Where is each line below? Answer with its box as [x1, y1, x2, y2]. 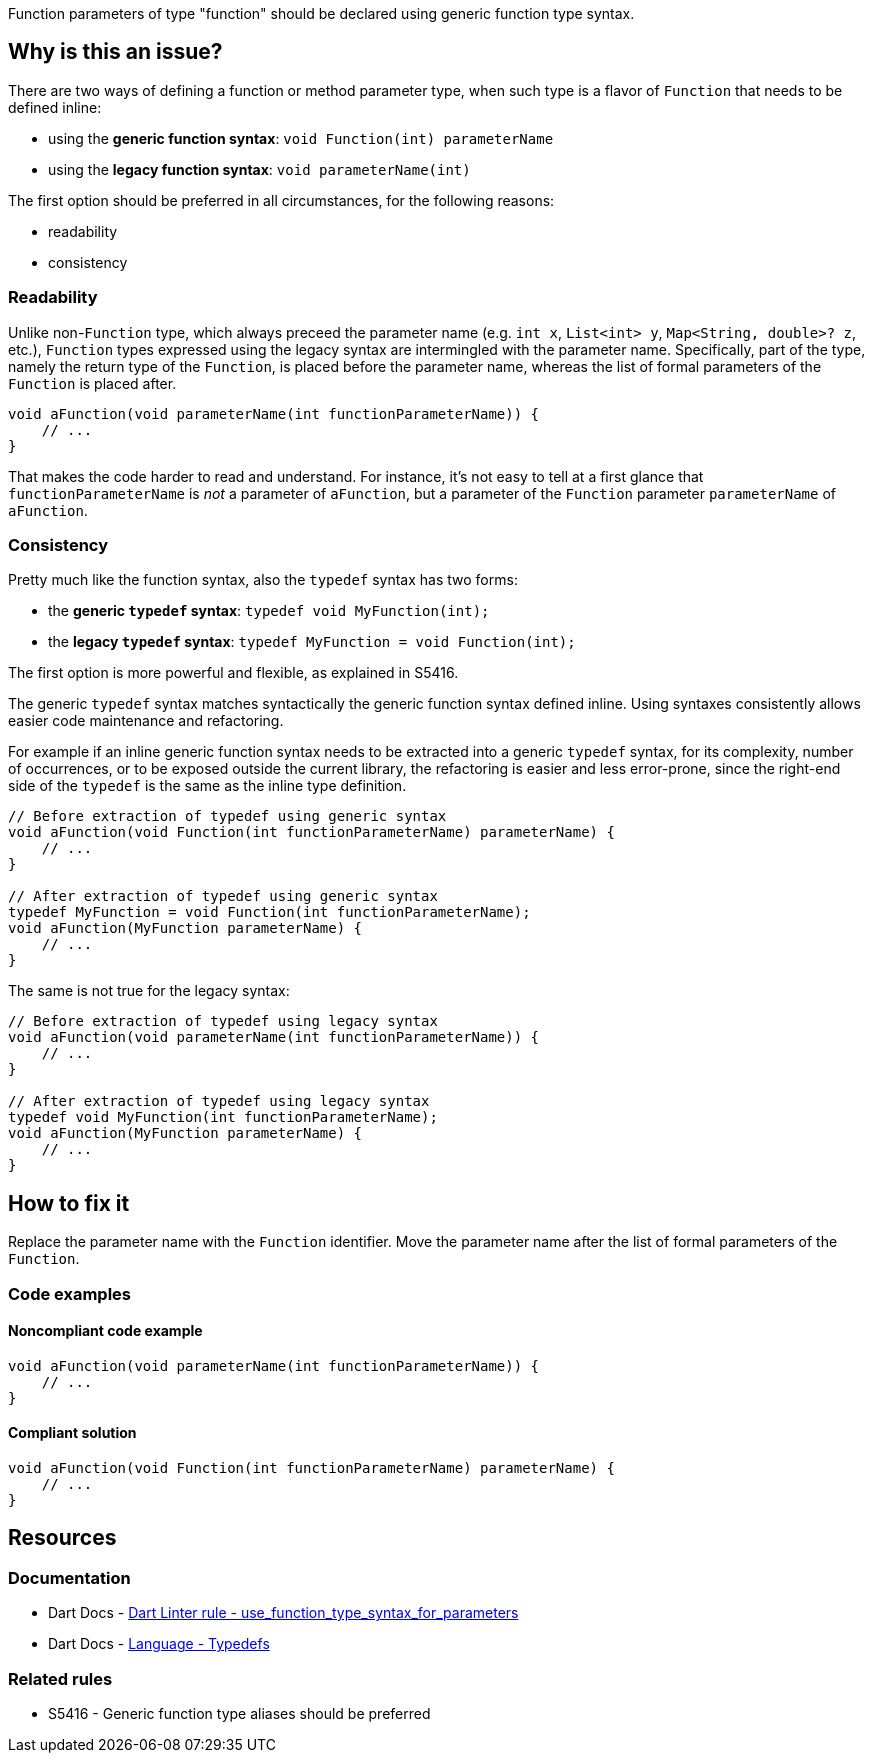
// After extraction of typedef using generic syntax [8, 888, 438, 905]
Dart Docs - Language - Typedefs [48, 1635, 270, 1653]
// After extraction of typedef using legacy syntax [8, 1093, 430, 1110]
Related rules [8, 1668, 113, 1689]
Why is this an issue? [8, 39, 223, 65]
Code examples [8, 1283, 132, 1304]
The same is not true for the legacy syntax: [8, 982, 290, 1000]
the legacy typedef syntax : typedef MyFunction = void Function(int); [48, 633, 576, 651]
